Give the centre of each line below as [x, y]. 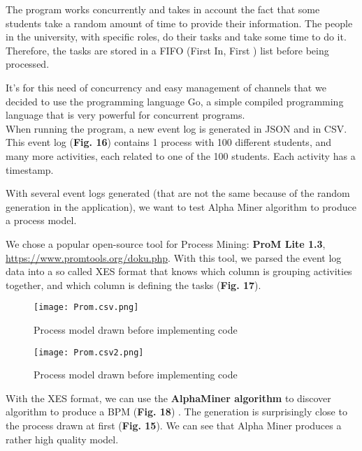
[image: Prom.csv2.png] [89, 352]
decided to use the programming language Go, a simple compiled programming [175, 101]
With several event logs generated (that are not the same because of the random [178, 193]
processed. [28, 64]
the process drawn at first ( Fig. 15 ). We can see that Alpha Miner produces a [174, 425]
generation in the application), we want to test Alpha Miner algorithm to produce [181, 206]
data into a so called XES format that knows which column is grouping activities [179, 271]
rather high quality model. [62, 439]
